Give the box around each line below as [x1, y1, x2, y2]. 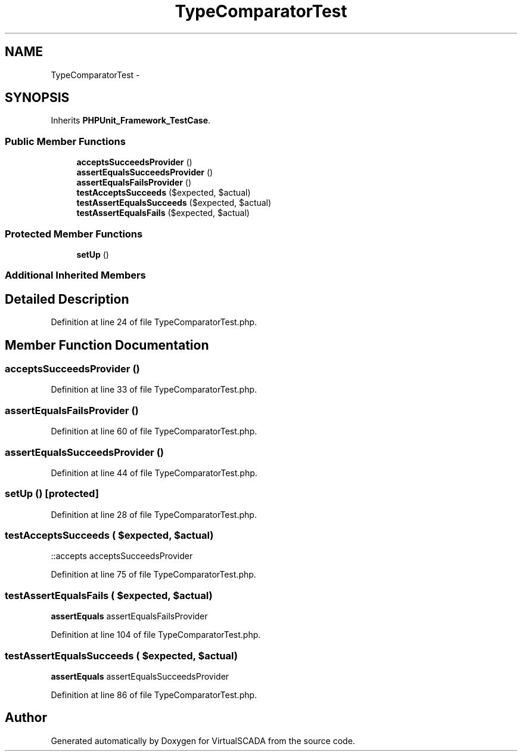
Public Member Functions [5, 135, 126, 147]
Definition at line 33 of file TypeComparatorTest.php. [51, 384, 257, 395]
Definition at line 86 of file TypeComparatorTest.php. [51, 689, 257, 700]
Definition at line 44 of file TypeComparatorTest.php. [51, 467, 257, 478]
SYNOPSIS [5, 90, 70, 106]
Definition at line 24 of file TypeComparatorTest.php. [51, 317, 257, 328]
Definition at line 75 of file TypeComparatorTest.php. [51, 569, 256, 580]
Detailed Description [5, 291, 129, 307]
